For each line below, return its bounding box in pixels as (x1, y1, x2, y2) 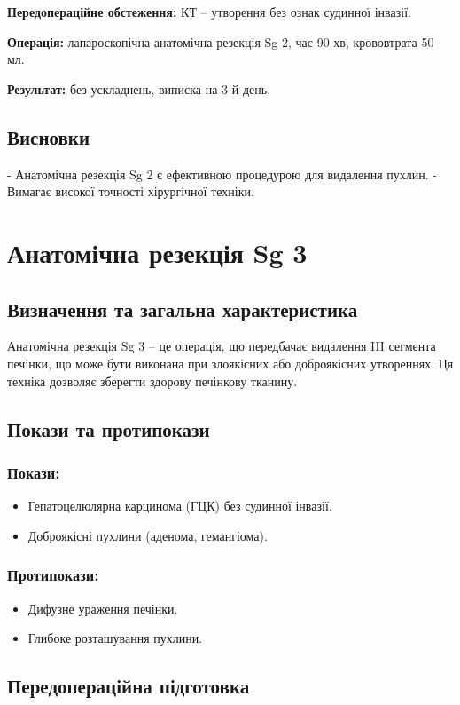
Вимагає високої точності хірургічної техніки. (7, 182, 254, 201)
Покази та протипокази (7, 415, 210, 442)
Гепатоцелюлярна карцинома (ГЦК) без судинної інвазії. (27, 496, 332, 515)
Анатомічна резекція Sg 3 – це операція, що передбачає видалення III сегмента (7, 337, 436, 355)
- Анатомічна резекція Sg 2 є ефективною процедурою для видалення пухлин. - (7, 164, 437, 183)
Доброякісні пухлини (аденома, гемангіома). (27, 526, 268, 544)
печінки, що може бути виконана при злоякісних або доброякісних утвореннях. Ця (7, 353, 454, 372)
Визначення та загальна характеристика (7, 295, 358, 322)
